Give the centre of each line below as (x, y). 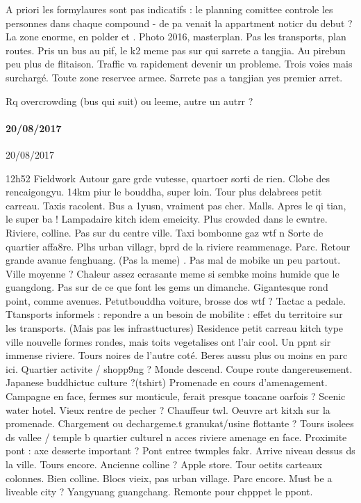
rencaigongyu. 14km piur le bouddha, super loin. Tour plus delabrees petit (164, 192)
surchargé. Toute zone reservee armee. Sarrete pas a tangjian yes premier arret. (174, 77)
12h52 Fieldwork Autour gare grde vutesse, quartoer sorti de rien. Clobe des (168, 178)
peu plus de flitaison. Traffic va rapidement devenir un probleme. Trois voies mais (179, 64)
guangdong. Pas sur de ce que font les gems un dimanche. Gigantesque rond (167, 287)
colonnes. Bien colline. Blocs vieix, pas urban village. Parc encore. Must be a (169, 478)
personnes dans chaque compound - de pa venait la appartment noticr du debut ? (179, 23)
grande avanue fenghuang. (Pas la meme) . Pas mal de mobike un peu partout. (173, 260)
